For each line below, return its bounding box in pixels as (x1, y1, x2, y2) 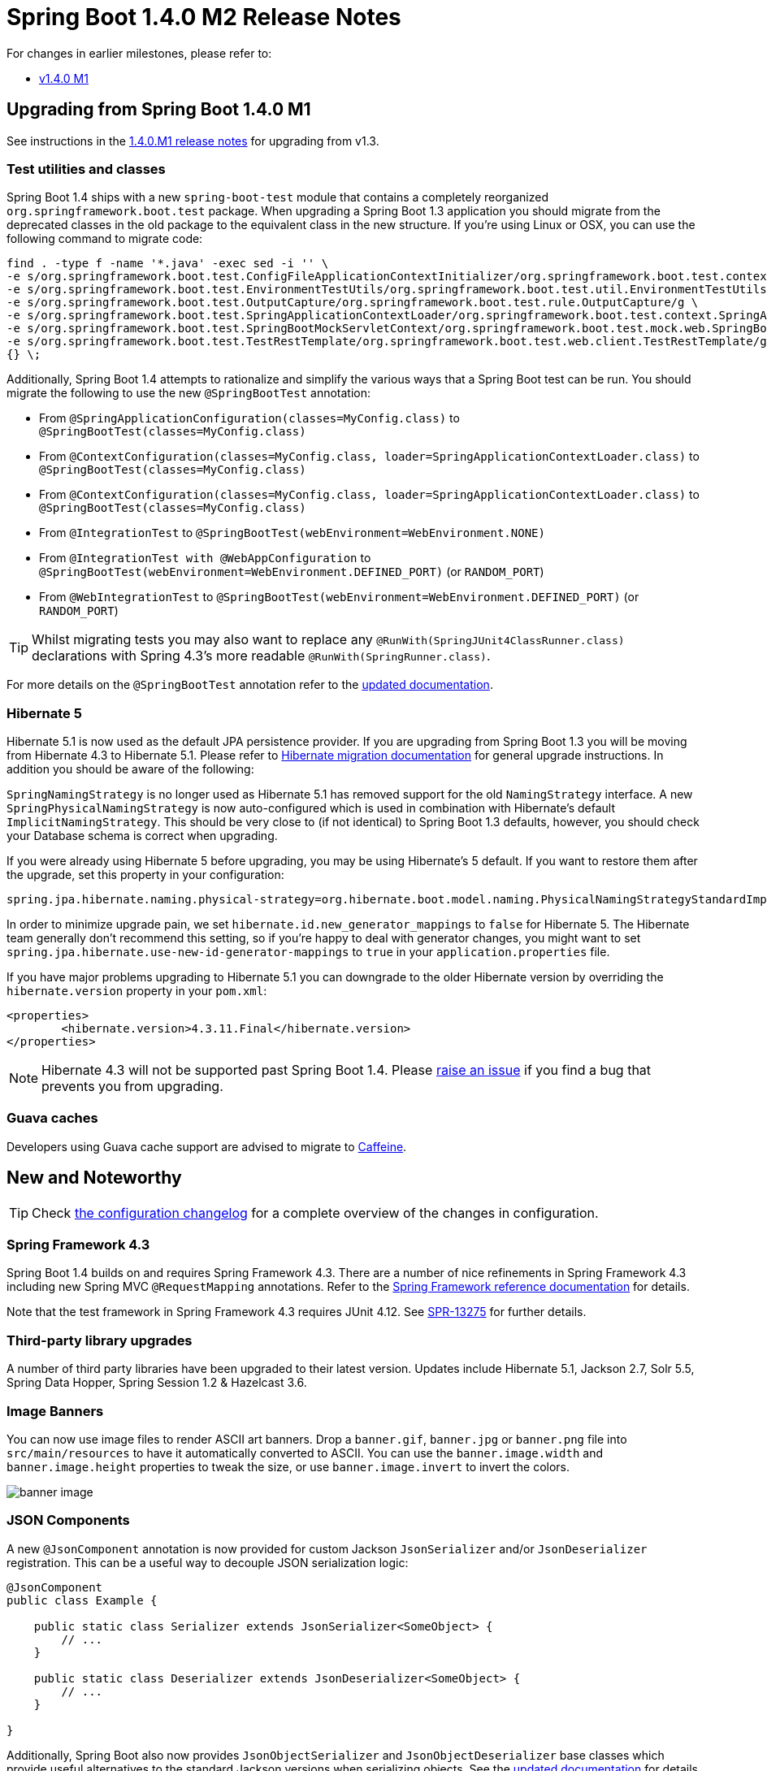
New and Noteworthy (6, 1167, 182, 1189)
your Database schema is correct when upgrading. (6, 829, 278, 843)
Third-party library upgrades (6, 1331, 193, 1349)
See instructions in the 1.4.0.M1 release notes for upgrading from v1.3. (6, 133, 379, 148)
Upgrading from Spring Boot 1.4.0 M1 (6, 99, 311, 120)
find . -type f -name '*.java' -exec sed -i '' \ (6, 257, 329, 271)
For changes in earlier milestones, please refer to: (6, 45, 272, 60)
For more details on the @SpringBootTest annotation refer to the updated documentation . (6, 678, 493, 692)
